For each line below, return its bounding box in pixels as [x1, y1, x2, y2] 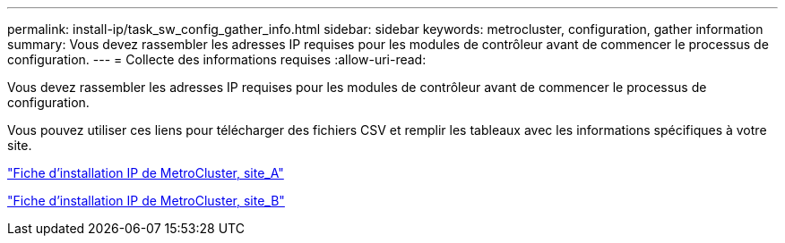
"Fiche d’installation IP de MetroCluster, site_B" [7, 193, 285, 208]
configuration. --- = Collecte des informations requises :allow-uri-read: [7, 52, 427, 67]
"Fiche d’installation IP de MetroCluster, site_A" [7, 165, 284, 180]
